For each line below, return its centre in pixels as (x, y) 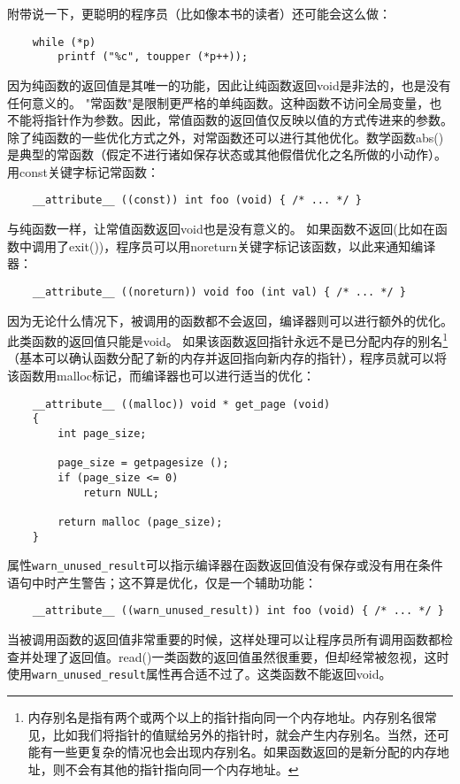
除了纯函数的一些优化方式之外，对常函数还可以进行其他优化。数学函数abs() (226, 137)
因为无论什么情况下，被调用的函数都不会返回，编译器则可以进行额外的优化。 (230, 320)
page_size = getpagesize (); (143, 463)
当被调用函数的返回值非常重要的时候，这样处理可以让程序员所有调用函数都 (224, 639)
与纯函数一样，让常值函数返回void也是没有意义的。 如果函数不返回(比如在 (221, 229)
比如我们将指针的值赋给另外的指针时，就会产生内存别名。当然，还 (245, 734)
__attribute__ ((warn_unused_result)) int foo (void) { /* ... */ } (238, 611)
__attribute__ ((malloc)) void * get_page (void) (181, 404)
